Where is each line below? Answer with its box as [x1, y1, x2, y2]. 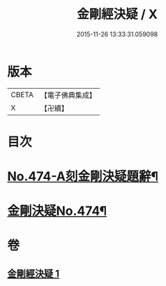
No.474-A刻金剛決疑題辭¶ [7, 169, 159, 185]
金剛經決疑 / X [76, 6, 158, 22]
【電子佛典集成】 [40, 90, 96, 100]
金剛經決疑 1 [7, 267, 60, 280]
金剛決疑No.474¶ [7, 203, 107, 219]
